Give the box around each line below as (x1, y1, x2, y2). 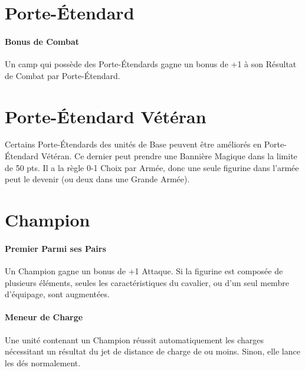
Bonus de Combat (5, 35, 80, 47)
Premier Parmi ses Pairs (5, 242, 106, 254)
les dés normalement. (5, 356, 81, 369)
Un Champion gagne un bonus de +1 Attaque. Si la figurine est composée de (5, 265, 283, 277)
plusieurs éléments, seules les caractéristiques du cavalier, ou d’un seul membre (5, 276, 289, 288)
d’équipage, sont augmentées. (5, 288, 110, 300)
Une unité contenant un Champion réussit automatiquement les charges (5, 333, 264, 346)
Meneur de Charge (5, 311, 83, 323)
